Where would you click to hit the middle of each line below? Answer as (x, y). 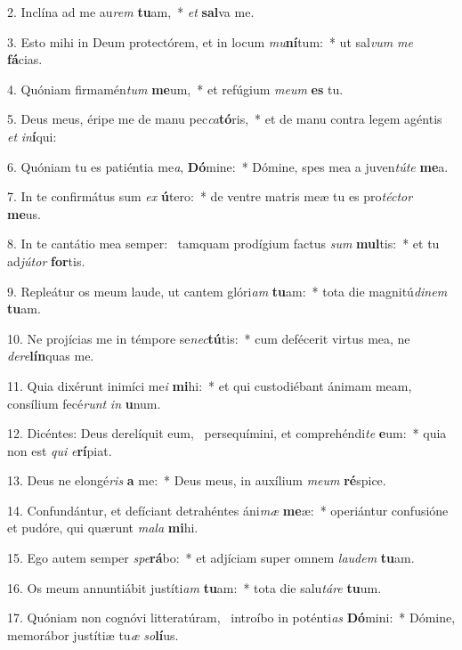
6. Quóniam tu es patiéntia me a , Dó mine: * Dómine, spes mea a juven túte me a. (228, 166)
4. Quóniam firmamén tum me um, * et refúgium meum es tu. (175, 89)
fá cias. (25, 59)
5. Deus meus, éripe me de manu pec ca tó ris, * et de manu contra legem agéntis (225, 119)
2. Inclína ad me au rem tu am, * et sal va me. (131, 12)
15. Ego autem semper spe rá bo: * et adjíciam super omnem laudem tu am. (211, 558)
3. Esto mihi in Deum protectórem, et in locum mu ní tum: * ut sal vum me (210, 41)
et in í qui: (32, 136)
